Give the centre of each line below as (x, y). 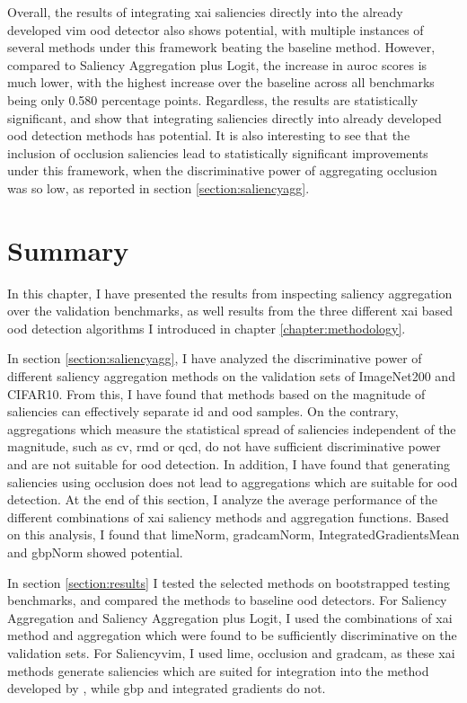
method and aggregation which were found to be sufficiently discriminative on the (232, 635)
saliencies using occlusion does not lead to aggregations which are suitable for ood (233, 481)
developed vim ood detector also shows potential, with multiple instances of (216, 29)
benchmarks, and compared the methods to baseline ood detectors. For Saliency (227, 600)
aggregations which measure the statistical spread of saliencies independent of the (232, 428)
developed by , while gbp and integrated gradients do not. (167, 688)
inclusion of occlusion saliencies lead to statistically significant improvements (218, 152)
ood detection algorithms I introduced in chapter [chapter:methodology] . (207, 328)
